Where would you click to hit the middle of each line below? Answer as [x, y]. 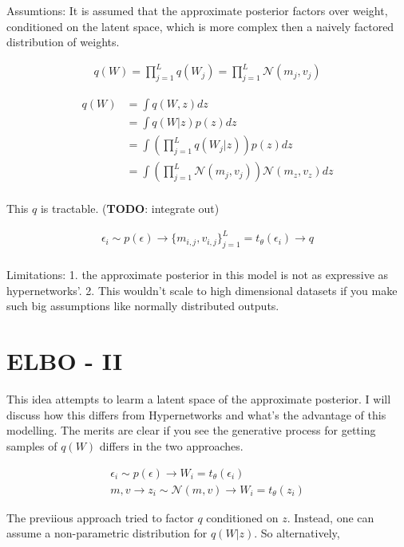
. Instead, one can [331, 517]
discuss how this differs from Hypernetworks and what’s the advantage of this [196, 414]
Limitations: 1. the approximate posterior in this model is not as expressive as [198, 275]
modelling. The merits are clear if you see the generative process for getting [191, 430]
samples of [32, 445]
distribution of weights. [63, 42]
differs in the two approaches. [171, 445]
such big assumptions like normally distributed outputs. [143, 306]
